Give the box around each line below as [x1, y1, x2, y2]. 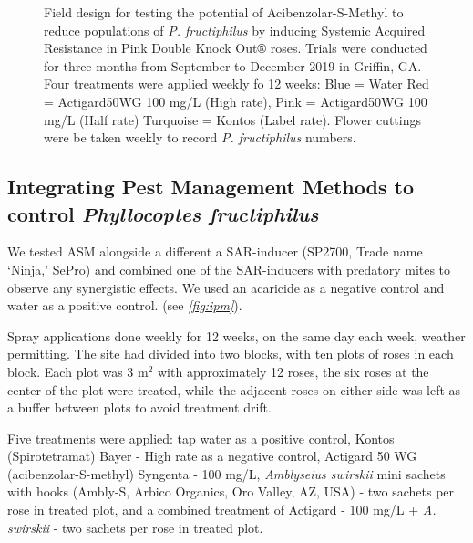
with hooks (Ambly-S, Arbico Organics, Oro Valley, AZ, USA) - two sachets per [7, 482, 455, 501]
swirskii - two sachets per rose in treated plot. [7, 517, 263, 537]
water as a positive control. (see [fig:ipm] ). [7, 296, 242, 315]
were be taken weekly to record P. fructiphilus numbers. [44, 128, 356, 147]
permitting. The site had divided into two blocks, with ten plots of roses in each [7, 344, 454, 363]
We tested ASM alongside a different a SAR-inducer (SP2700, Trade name [7, 242, 423, 261]
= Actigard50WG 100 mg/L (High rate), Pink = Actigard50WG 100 [44, 91, 427, 110]
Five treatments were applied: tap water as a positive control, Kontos [7, 428, 395, 447]
